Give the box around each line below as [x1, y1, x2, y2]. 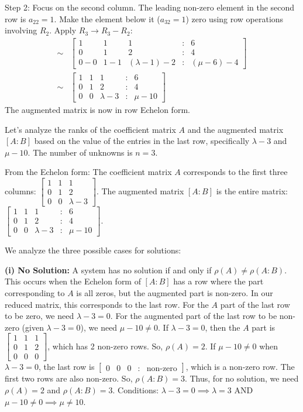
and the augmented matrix [187, 123, 284, 135]
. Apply [49, 24, 77, 36]
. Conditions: [112, 384, 159, 396]
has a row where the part [173, 275, 264, 287]
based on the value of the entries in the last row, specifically [34, 135, 250, 147]
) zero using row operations [185, 12, 284, 25]
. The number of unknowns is [27, 146, 133, 158]
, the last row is [38, 360, 95, 373]
